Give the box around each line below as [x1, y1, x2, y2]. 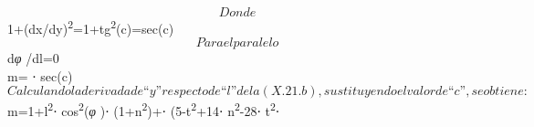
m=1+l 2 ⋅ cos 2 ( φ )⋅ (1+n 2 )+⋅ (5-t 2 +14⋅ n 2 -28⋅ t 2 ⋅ [7, 99, 280, 121]
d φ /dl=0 [7, 48, 59, 68]
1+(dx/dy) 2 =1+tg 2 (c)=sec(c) [7, 16, 174, 37]
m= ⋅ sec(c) [7, 66, 73, 85]
